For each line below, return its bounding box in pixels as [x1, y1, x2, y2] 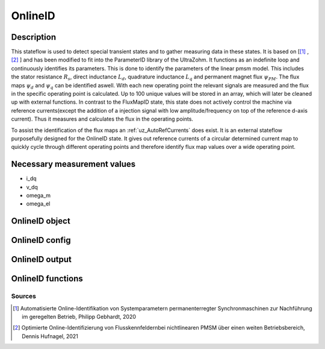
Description [11, 32, 57, 42]
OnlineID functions [11, 274, 84, 284]
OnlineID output [11, 254, 72, 265]
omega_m [26, 192, 51, 199]
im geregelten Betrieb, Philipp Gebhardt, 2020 [22, 313, 137, 321]
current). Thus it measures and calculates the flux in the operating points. [11, 115, 194, 123]
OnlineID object [11, 216, 70, 226]
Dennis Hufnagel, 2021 [22, 332, 78, 340]
